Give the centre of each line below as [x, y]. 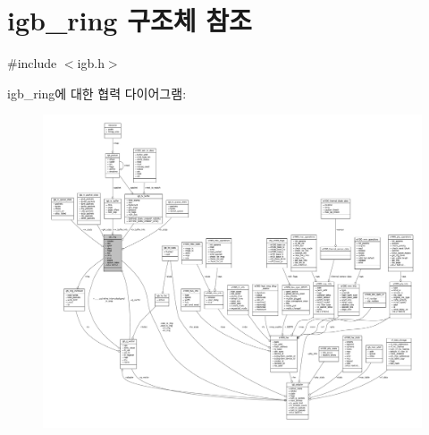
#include [32, 63]
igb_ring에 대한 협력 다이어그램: [97, 93]
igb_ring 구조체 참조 [130, 20]
